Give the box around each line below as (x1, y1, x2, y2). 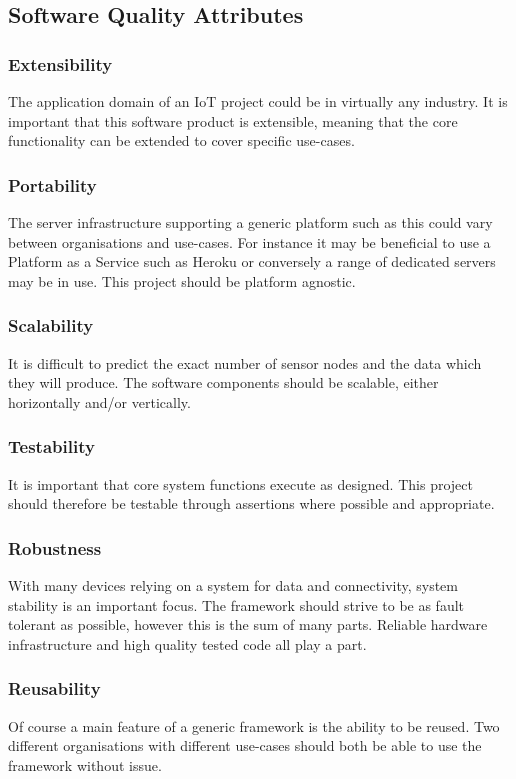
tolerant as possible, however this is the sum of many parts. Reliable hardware (8, 614, 488, 635)
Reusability (8, 676, 101, 701)
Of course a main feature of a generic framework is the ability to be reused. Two (8, 715, 500, 736)
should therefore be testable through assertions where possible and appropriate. (8, 493, 495, 514)
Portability (8, 172, 97, 197)
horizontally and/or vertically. (8, 391, 191, 412)
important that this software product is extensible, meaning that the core (8, 110, 458, 131)
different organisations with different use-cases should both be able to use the (8, 735, 482, 756)
